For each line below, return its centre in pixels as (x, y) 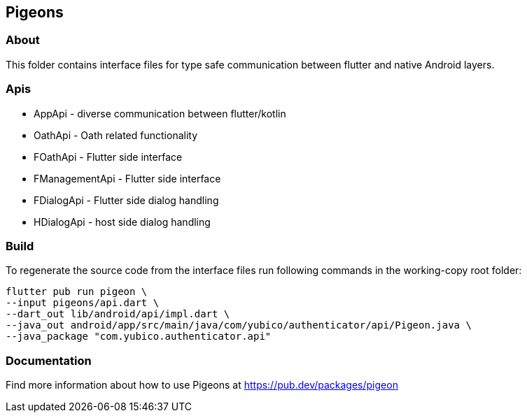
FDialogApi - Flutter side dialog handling (126, 200)
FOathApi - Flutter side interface (108, 157)
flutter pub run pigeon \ (77, 292)
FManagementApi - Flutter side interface (127, 178)
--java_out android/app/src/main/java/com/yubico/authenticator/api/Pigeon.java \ (239, 325)
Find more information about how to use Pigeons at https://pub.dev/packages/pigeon (202, 385)
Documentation (49, 360)
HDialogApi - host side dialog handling (122, 222)
